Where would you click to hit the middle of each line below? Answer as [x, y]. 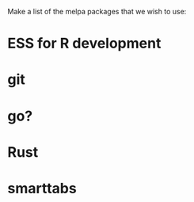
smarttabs [42, 188]
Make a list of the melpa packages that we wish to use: [97, 11]
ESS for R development [84, 44]
